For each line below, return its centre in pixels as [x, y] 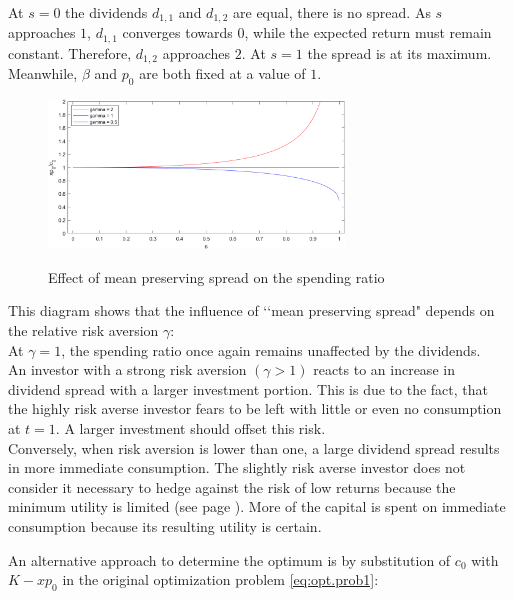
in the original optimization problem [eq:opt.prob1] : [220, 579]
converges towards [177, 32]
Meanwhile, [43, 73]
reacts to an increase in [384, 369]
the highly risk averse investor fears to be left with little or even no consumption [255, 408]
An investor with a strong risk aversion [127, 369]
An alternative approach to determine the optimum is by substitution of [229, 559]
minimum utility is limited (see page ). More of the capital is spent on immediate [257, 506]
